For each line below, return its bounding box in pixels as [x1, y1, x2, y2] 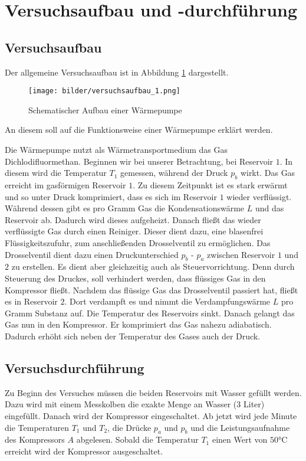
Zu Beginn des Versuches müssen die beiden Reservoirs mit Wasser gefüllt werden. [5, 386, 302, 398]
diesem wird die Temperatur [5, 166, 107, 179]
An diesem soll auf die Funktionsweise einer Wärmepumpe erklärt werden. [5, 123, 273, 136]
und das [255, 202, 284, 214]
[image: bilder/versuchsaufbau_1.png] [28, 87, 180, 96]
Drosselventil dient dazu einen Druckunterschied [5, 248, 179, 260]
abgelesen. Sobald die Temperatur [76, 433, 199, 446]
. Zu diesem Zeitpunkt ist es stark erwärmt [133, 179, 288, 191]
